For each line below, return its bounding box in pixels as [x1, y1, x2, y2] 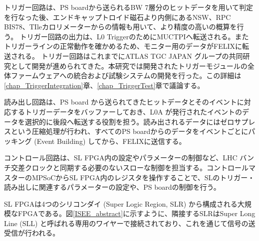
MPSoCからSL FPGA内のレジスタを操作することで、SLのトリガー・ [31, 172, 255, 182]
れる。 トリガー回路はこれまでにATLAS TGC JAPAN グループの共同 [17, 50, 243, 61]
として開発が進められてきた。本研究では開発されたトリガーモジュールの [10, 60, 248, 71]
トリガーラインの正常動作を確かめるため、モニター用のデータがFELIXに [4, 41, 242, 51]
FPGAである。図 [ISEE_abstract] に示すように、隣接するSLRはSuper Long [17, 208, 256, 219]
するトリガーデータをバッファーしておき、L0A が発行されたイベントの [10, 106, 243, 117]
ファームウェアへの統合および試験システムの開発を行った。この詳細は [10, 70, 242, 81]
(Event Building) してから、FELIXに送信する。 [34, 135, 186, 146]
